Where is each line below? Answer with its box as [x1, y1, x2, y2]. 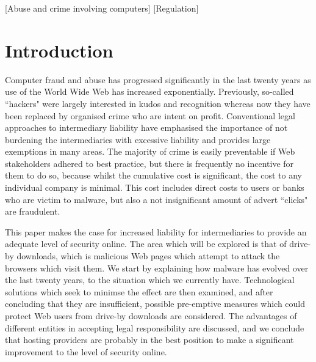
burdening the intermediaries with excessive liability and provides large [5, 133, 271, 146]
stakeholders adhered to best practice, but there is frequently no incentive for [5, 157, 294, 169]
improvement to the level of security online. [5, 345, 167, 358]
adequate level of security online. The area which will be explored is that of [5, 237, 287, 250]
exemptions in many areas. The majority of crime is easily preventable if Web [5, 145, 295, 158]
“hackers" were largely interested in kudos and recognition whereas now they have [5, 97, 311, 109]
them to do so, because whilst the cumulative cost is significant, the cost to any [5, 169, 302, 182]
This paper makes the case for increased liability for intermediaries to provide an [5, 225, 307, 238]
